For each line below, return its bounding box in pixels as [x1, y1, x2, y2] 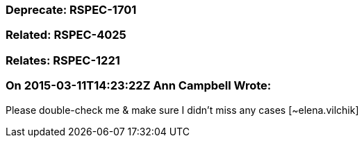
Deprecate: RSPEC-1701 [6, 3, 137, 17]
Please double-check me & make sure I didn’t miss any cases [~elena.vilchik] [6, 103, 359, 116]
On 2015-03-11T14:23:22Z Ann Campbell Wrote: [6, 78, 272, 93]
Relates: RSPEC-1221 [6, 53, 120, 67]
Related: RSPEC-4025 [6, 28, 126, 42]
